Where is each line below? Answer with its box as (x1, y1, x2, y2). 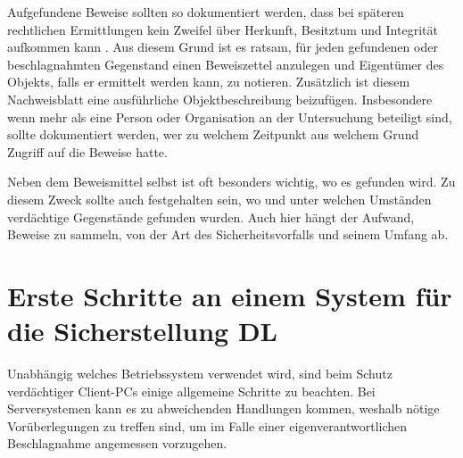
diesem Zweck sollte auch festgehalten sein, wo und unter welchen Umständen (7, 189, 432, 208)
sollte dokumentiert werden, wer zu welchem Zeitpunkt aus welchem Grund (7, 125, 419, 144)
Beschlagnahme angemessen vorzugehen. (7, 434, 227, 453)
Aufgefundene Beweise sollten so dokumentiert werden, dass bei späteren (7, 3, 404, 21)
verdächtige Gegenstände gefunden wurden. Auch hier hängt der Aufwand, (7, 207, 415, 226)
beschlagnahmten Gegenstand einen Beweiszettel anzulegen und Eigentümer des (7, 54, 444, 73)
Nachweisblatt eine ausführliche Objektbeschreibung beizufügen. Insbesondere (7, 89, 433, 108)
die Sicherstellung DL (7, 312, 277, 349)
